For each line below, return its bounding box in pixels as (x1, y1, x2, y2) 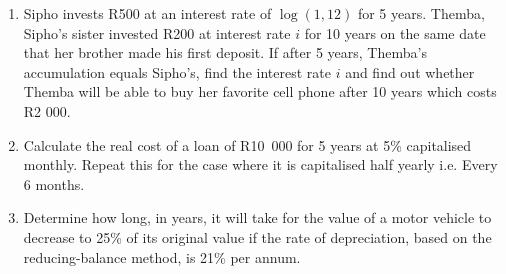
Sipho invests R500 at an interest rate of (23, 3, 272, 23)
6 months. (23, 173, 85, 194)
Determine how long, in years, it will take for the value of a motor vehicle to (23, 207, 492, 228)
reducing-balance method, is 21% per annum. (23, 246, 301, 267)
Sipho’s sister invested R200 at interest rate (23, 22, 291, 43)
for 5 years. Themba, (357, 3, 485, 23)
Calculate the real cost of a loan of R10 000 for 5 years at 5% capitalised (23, 134, 472, 155)
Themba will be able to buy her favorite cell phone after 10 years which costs (23, 81, 497, 102)
